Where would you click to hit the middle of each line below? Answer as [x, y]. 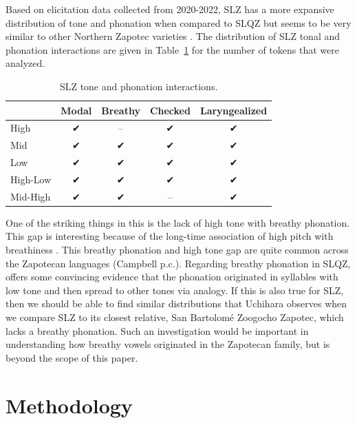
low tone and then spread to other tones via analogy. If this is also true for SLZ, [175, 290]
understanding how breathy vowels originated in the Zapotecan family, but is [168, 344]
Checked [170, 110]
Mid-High [31, 196]
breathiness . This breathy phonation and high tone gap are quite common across [177, 250]
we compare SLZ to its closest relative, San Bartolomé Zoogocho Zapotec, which [175, 317]
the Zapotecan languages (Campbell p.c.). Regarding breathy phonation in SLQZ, [178, 263]
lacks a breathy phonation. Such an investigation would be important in [157, 330]
